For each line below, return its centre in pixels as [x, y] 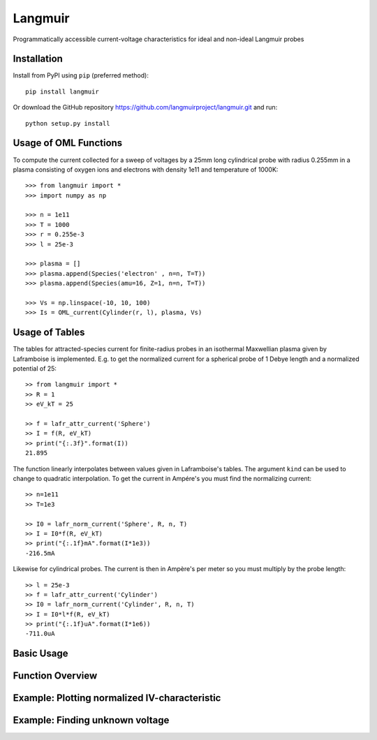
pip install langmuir [62, 91]
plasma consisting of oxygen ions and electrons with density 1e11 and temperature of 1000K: [146, 169]
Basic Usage [40, 654]
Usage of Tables [49, 333]
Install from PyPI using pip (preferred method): [81, 75]
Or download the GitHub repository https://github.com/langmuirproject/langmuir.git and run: [145, 108]
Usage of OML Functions [68, 143]
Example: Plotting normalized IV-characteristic [117, 698]
